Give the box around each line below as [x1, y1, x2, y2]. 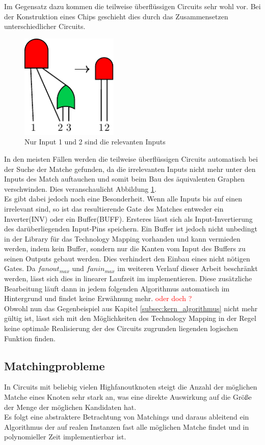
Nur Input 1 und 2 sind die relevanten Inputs [24, 136, 166, 147]
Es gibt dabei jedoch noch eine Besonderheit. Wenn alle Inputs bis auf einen [4, 193, 243, 204]
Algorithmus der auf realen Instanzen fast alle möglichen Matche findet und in [4, 421, 249, 432]
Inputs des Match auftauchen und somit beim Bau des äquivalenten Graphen [4, 173, 245, 184]
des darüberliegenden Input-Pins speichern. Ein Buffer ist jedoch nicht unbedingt [4, 223, 257, 234]
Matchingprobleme [4, 358, 105, 373]
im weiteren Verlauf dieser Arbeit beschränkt [117, 263, 258, 274]
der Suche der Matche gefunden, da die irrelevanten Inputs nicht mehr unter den [4, 163, 256, 174]
